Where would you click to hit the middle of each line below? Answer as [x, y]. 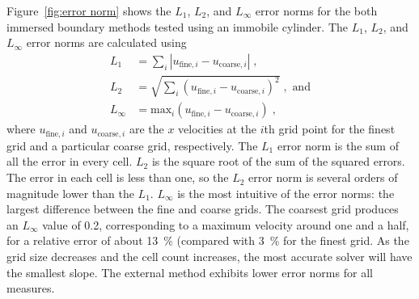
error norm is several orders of [323, 177]
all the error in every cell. [70, 161]
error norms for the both [316, 11]
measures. [31, 288]
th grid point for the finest [330, 129]
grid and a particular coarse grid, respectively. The [132, 145]
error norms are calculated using [106, 42]
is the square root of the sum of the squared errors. [278, 161]
